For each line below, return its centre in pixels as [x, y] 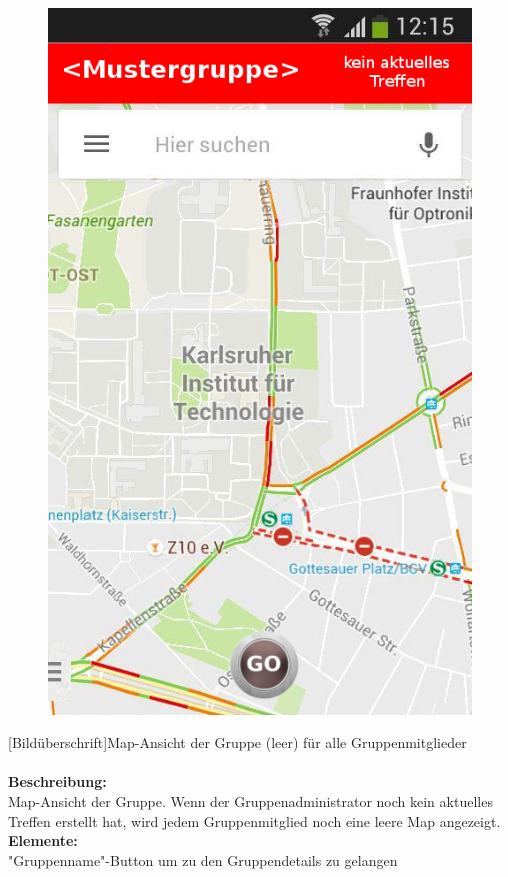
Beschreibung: [57, 781]
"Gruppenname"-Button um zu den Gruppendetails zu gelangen [203, 859]
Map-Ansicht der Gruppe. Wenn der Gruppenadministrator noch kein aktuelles [250, 801]
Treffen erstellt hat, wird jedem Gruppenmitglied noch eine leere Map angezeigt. [254, 820]
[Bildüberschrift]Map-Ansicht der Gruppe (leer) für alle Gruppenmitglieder [237, 742]
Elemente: [43, 840]
